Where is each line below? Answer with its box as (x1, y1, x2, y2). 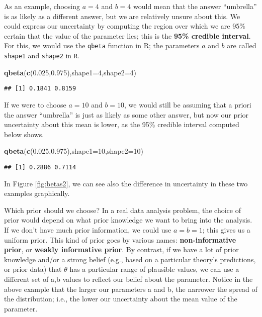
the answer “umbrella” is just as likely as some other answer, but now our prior (4, 109, 249, 120)
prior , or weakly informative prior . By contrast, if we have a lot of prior (4, 244, 239, 255)
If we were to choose (4, 99, 66, 110)
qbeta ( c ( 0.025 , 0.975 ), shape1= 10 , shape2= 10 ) (4, 146, 144, 156)
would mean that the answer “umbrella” (133, 1, 257, 11)
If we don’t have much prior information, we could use (4, 224, 171, 235)
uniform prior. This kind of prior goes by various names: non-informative (4, 234, 236, 245)
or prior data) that (4, 264, 62, 274)
